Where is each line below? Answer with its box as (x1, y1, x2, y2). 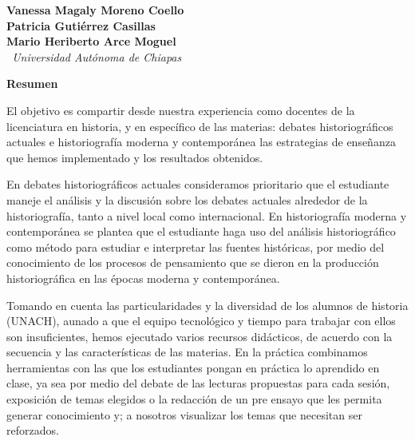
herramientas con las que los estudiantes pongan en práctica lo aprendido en (6, 359, 380, 375)
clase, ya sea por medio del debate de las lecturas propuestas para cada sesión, (6, 375, 390, 391)
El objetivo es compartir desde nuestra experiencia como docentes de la (6, 101, 355, 118)
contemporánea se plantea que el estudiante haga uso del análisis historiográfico (6, 223, 396, 240)
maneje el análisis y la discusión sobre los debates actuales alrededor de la (6, 191, 368, 208)
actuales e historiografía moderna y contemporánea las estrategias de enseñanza (6, 133, 396, 150)
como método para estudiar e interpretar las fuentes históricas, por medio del (6, 238, 385, 255)
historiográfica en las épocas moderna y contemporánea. (6, 269, 280, 286)
